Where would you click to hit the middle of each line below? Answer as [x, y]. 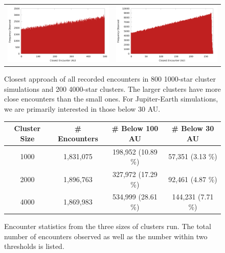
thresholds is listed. [34, 246]
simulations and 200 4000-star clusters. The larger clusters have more [112, 88]
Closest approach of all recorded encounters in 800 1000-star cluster [110, 79]
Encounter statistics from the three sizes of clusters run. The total [108, 226]
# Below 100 [135, 128]
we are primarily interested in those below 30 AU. [82, 109]
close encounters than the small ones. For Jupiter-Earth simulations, [111, 99]
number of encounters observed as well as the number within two [106, 236]
